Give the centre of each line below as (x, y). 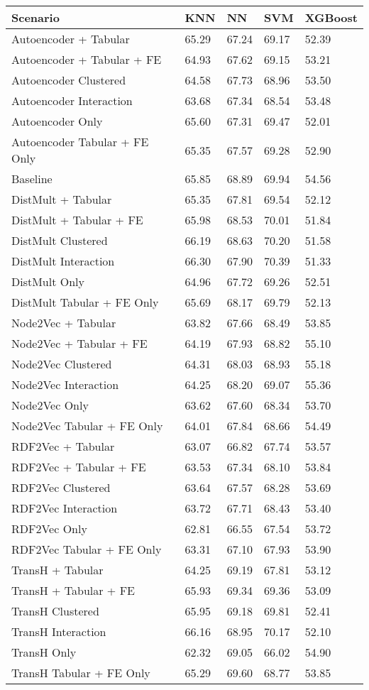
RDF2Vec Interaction (65, 508)
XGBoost (331, 17)
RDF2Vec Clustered (61, 487)
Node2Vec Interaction (65, 384)
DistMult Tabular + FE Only (85, 302)
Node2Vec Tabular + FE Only (87, 426)
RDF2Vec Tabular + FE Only (87, 549)
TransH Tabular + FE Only (81, 673)
